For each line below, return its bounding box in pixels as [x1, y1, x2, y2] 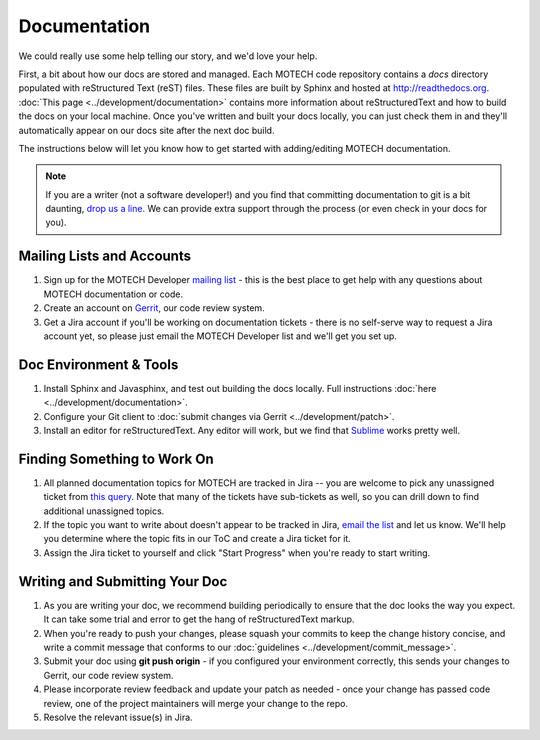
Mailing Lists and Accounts [18, 248, 192, 265]
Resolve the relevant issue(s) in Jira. [43, 711, 194, 723]
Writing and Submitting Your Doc [18, 573, 228, 590]
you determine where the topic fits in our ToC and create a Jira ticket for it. [43, 533, 352, 545]
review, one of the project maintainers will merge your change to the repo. [43, 697, 349, 709]
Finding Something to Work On [18, 450, 214, 467]
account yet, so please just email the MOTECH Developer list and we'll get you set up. [43, 330, 397, 342]
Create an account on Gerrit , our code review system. [43, 302, 265, 314]
